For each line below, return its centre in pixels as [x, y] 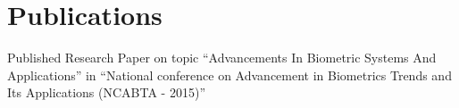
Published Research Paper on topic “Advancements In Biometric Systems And [222, 58]
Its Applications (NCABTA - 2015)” [106, 92]
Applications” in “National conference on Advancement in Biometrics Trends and [229, 75]
